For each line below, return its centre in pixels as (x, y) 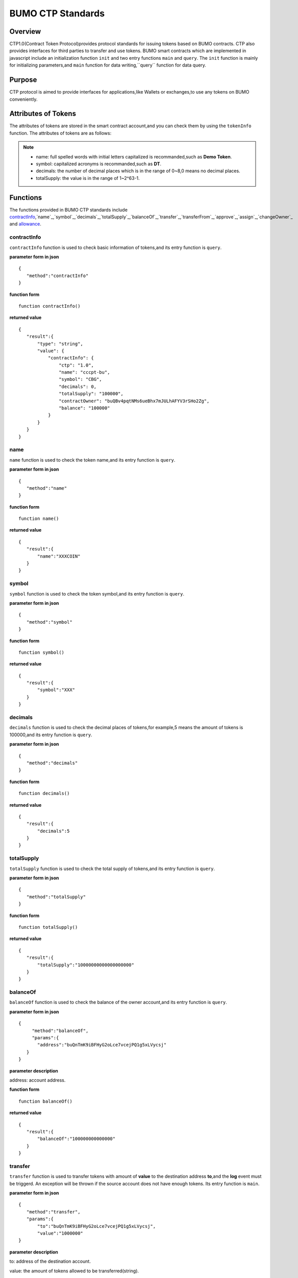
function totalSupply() (48, 927)
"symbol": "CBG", (80, 379)
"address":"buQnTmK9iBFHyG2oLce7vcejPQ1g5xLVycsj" (102, 1045)
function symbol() (42, 652)
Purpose (23, 80)
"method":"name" (47, 488)
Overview (25, 31)
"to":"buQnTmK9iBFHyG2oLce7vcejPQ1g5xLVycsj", (96, 1226)
